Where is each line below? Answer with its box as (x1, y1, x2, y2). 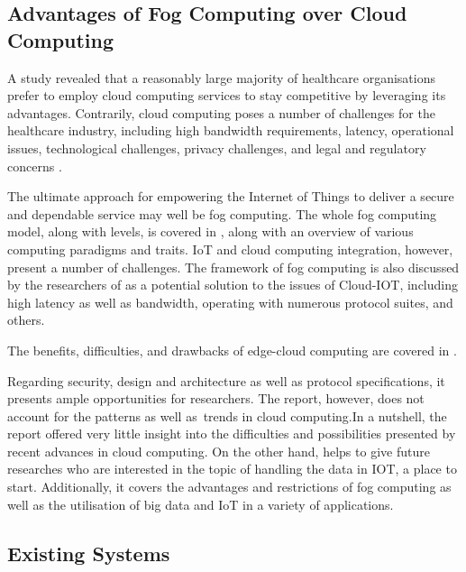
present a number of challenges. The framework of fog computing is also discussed (7, 257, 460, 276)
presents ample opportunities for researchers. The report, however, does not (7, 389, 425, 408)
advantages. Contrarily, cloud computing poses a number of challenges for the (7, 103, 435, 122)
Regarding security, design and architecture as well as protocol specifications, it (7, 371, 445, 390)
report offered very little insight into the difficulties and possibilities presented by (7, 424, 456, 443)
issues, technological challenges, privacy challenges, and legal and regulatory (7, 138, 426, 157)
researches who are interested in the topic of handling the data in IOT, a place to (7, 459, 457, 478)
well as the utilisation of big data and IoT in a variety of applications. (7, 494, 394, 513)
